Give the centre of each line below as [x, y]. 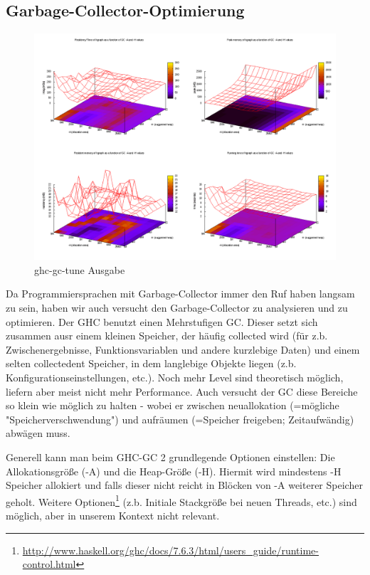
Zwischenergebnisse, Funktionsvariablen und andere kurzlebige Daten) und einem [183, 349]
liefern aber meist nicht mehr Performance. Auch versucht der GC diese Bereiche [182, 391]
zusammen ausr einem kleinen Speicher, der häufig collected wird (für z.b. [167, 336]
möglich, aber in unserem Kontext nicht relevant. [113, 515]
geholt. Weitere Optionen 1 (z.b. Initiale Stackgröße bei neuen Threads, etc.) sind [181, 500]
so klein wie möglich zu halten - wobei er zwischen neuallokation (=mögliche [173, 405]
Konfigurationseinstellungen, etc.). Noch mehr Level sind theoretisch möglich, [175, 377]
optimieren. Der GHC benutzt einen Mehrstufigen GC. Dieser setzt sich [162, 321]
